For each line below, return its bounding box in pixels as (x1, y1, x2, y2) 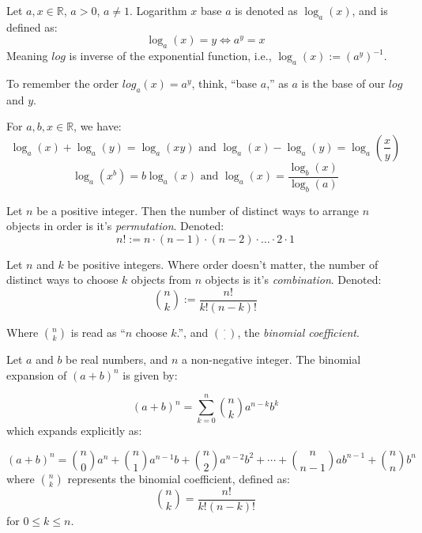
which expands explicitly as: (6, 422, 142, 439)
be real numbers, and (66, 351, 168, 368)
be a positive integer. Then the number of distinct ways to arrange (36, 202, 360, 218)
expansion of (6, 366, 67, 383)
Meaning (6, 47, 48, 64)
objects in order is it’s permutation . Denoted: (6, 217, 224, 234)
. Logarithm (130, 2, 187, 18)
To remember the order (6, 74, 119, 91)
